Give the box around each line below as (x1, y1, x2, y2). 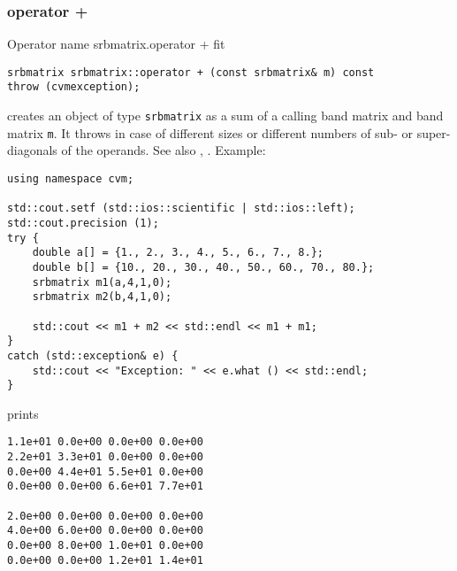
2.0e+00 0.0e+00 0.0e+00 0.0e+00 (7, 509, 203, 522)
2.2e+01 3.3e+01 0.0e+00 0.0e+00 (7, 451, 203, 464)
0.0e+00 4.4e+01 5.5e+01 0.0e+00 (7, 465, 203, 478)
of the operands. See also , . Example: (61, 141, 266, 159)
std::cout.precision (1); (7, 217, 159, 229)
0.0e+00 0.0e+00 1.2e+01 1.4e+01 (7, 553, 203, 567)
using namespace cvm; (7, 173, 134, 186)
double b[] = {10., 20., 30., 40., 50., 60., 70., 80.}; (32, 260, 375, 274)
